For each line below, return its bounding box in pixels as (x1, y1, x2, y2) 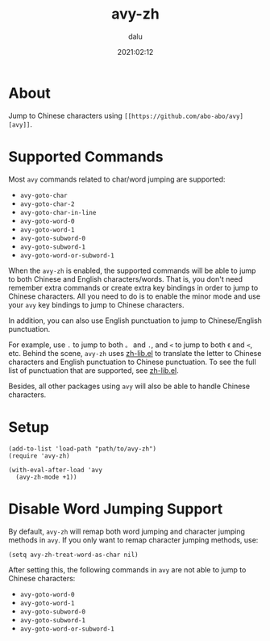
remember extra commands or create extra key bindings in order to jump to (8, 283, 259, 292)
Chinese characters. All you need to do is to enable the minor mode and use (8, 291, 260, 301)
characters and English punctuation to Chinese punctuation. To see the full (8, 357, 256, 367)
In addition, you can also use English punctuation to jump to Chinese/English (8, 316, 262, 325)
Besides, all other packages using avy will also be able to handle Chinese (8, 381, 251, 391)
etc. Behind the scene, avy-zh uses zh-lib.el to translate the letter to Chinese (8, 348, 262, 358)
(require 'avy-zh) (8, 451, 70, 460)
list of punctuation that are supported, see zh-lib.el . (8, 365, 179, 375)
